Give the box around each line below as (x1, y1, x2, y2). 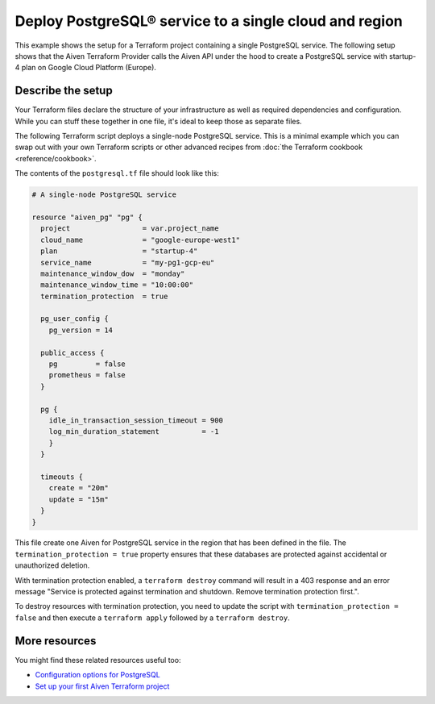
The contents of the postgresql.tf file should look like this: (14, 169, 219, 178)
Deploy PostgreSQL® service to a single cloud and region (14, 12, 403, 30)
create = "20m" (48, 484, 109, 493)
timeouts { (40, 472, 84, 481)
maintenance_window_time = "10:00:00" (40, 281, 193, 290)
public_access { (40, 348, 105, 357)
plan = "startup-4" (40, 247, 198, 256)
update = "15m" (48, 494, 109, 504)
